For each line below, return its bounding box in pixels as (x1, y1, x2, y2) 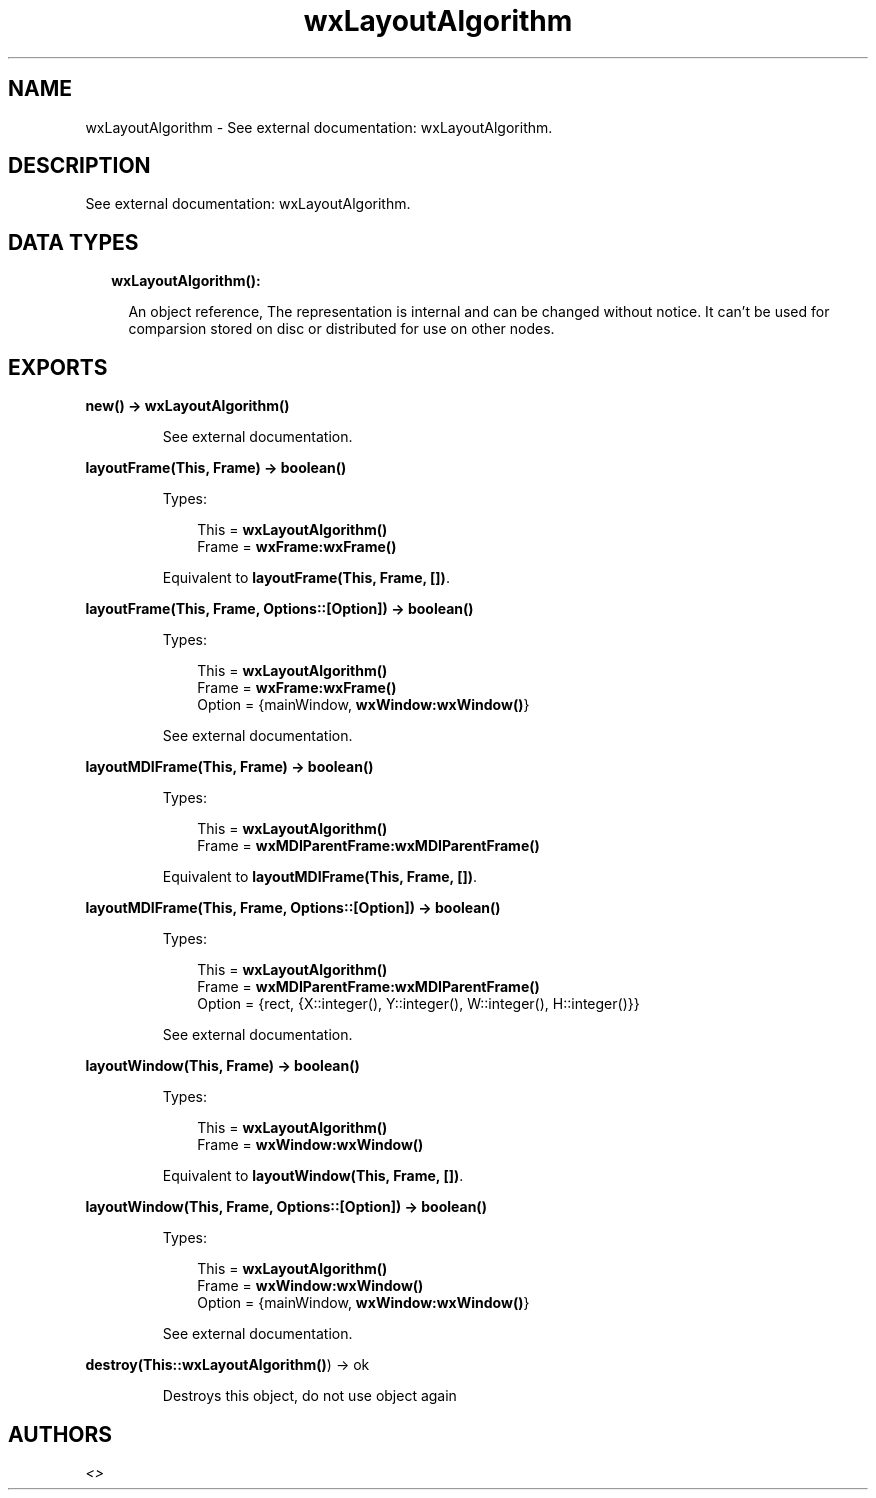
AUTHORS (8, 1421, 113, 1447)
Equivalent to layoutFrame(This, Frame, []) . (162, 569, 450, 587)
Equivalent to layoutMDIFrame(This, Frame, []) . (162, 868, 478, 886)
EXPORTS (8, 354, 108, 380)
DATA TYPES (8, 229, 139, 255)
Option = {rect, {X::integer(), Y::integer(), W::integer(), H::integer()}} (197, 995, 640, 1013)
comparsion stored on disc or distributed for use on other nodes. (128, 320, 555, 338)
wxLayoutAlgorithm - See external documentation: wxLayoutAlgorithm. (85, 118, 553, 136)
